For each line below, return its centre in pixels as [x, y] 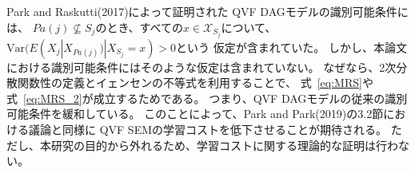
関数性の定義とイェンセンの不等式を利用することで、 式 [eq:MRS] [190, 83]
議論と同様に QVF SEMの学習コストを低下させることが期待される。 [208, 130]
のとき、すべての [139, 27]
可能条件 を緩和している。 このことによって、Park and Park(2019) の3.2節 [195, 114]
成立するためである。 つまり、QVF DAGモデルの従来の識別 [250, 98]
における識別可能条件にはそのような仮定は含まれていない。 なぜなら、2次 [202, 67]
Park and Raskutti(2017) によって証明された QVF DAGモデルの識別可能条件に [207, 11]
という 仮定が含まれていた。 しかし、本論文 [292, 47]
